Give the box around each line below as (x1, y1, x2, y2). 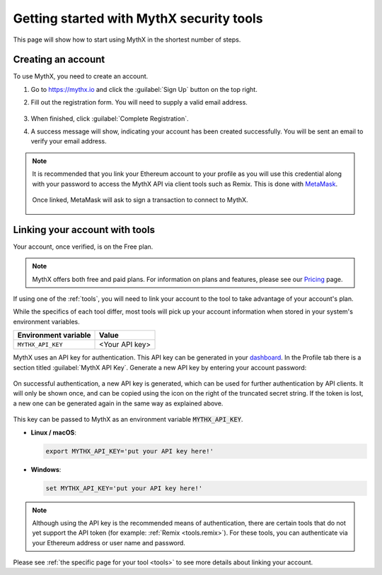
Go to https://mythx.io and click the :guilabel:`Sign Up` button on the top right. (30, 85, 257, 93)
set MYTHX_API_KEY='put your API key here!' (45, 484, 203, 492)
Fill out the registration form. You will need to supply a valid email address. (30, 98, 248, 107)
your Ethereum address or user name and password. (32, 538, 185, 547)
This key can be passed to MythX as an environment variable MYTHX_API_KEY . (13, 415, 243, 424)
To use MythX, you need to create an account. (13, 72, 149, 81)
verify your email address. (30, 137, 108, 146)
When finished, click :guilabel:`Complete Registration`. (30, 114, 189, 123)
